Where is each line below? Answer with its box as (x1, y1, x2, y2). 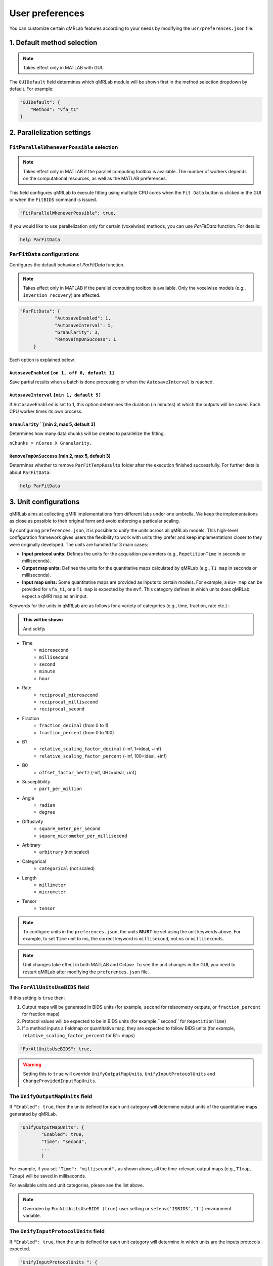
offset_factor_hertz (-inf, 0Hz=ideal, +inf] (39, 769, 136, 775)
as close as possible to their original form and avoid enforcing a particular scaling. (9, 518, 180, 524)
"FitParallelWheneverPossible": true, (20, 210, 116, 216)
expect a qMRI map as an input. (22, 593, 88, 600)
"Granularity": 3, (55, 330, 101, 335)
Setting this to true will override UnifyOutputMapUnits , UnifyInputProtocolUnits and (23, 1071, 215, 1077)
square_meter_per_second (39, 826, 101, 832)
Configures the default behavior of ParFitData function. (9, 261, 125, 268)
